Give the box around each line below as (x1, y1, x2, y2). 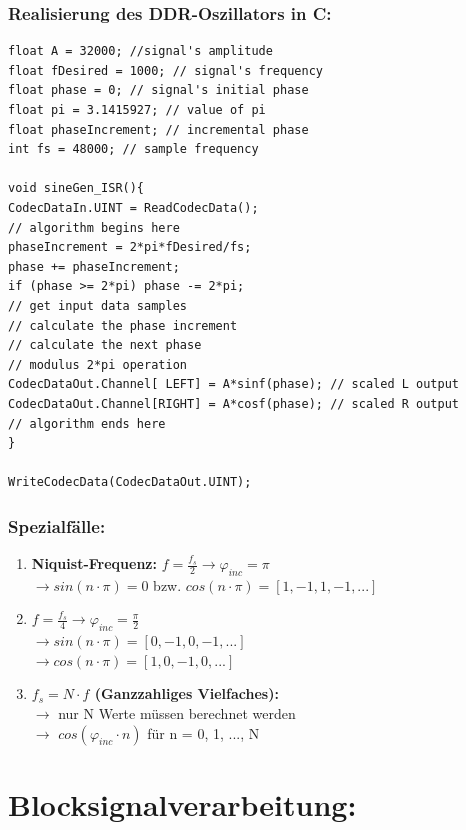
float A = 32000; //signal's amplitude (8, 44, 273, 59)
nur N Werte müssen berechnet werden (58, 703, 296, 724)
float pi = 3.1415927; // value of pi (8, 103, 266, 117)
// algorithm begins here (8, 220, 180, 235)
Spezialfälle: (8, 513, 106, 538)
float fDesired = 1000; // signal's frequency (8, 63, 323, 78)
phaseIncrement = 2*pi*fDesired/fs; (8, 240, 252, 255)
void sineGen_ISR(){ (8, 181, 145, 196)
